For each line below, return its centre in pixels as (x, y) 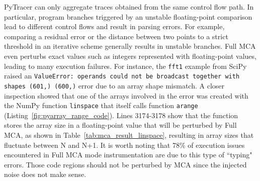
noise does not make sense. (45, 174)
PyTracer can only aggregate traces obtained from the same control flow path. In (129, 7)
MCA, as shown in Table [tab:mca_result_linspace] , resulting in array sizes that (129, 134)
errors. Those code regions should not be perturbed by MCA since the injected (125, 164)
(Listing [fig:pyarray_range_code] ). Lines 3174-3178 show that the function (121, 115)
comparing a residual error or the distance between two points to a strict (116, 36)
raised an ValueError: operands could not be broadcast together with (122, 76)
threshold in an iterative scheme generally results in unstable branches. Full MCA (130, 46)
